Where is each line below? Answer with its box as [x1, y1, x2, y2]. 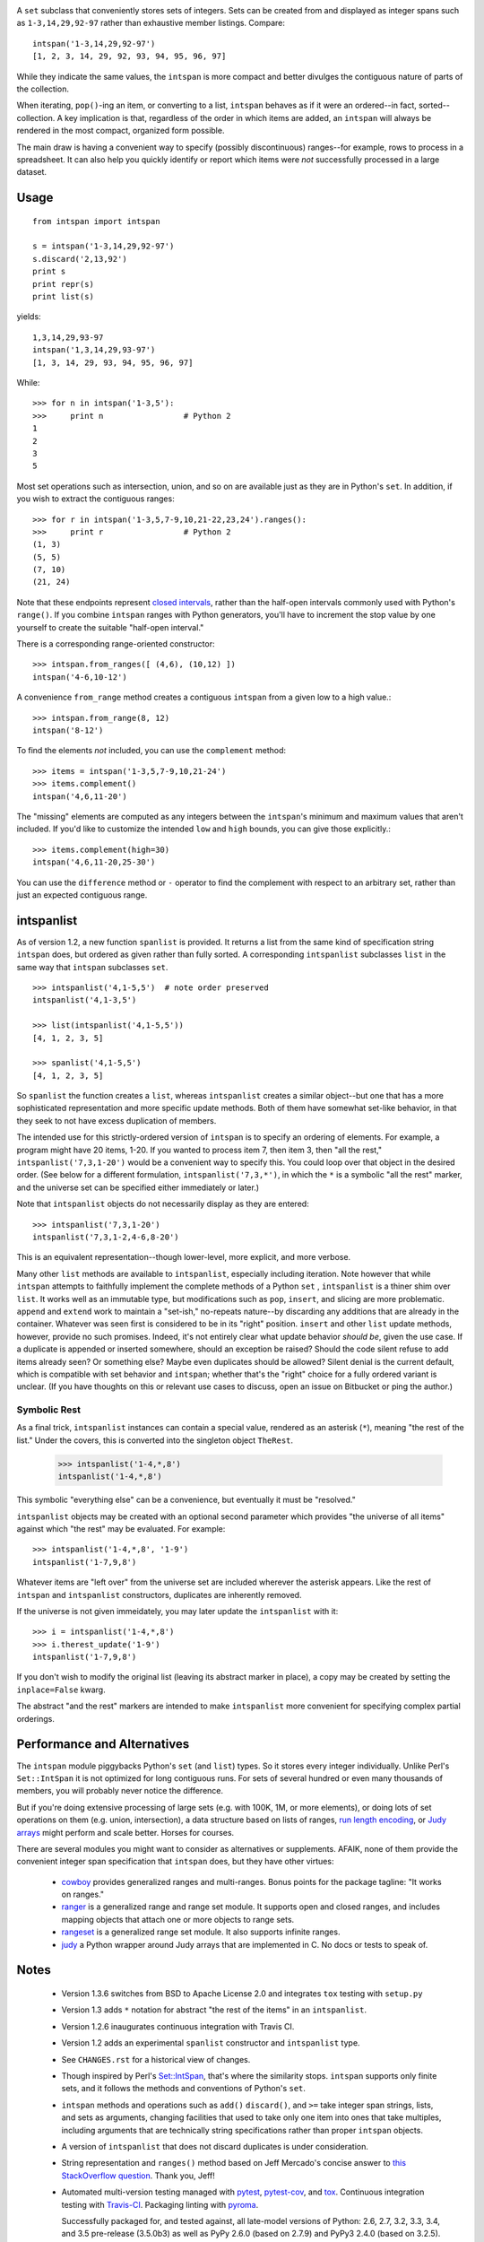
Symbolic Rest [16, 1403, 81, 1416]
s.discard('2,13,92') [32, 254, 127, 264]
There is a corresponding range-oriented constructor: [16, 639, 215, 649]
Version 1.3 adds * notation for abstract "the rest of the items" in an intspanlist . [61, 2004, 367, 2015]
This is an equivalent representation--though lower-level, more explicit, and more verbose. [16, 1252, 351, 1263]
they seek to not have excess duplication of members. [16, 1115, 217, 1125]
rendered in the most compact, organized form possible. [16, 126, 225, 136]
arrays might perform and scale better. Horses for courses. [16, 1827, 235, 1838]
